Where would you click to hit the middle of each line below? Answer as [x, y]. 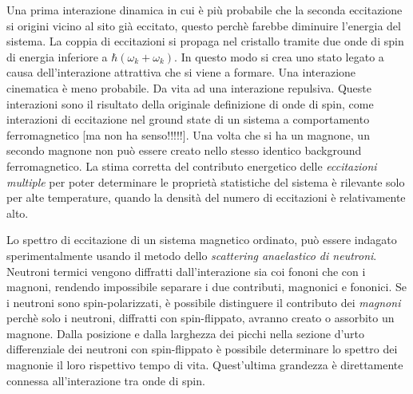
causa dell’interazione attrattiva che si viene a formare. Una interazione [181, 72]
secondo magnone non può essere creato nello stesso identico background [184, 150]
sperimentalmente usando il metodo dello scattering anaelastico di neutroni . [192, 255]
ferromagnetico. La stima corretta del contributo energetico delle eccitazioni [192, 165]
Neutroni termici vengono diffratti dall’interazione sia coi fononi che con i [186, 271]
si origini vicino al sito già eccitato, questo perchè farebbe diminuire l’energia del [204, 25]
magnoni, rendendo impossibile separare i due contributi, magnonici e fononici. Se [206, 287]
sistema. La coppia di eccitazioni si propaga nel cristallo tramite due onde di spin [205, 41]
